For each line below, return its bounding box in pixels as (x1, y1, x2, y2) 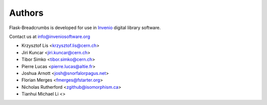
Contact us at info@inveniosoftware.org (9, 34, 90, 39)
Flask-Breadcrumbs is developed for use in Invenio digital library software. (9, 25, 161, 31)
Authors (9, 7, 44, 18)
